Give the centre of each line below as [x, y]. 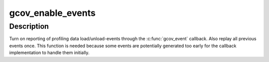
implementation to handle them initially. [49, 53]
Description [29, 26]
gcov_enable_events [52, 13]
